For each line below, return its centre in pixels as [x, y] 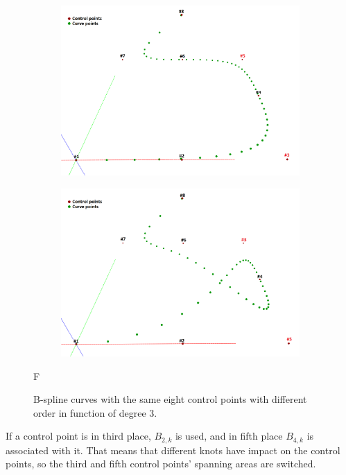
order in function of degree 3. [95, 412]
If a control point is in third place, [78, 436]
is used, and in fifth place [229, 436]
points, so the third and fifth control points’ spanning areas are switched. [161, 464]
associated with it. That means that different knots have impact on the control [173, 450]
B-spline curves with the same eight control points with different [170, 399]
